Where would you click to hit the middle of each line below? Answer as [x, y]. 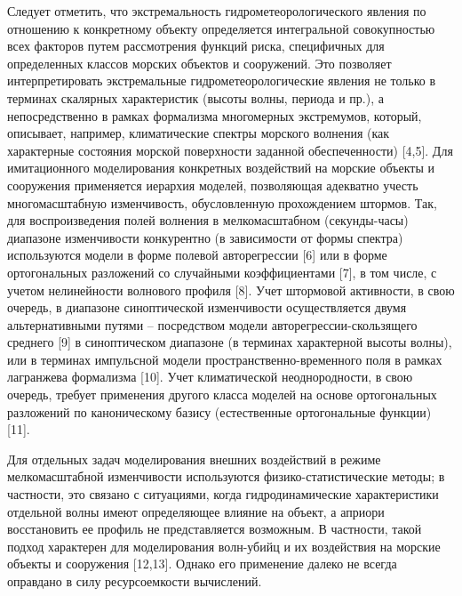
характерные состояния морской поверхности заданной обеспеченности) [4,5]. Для [230, 150]
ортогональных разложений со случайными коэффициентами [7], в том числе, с [222, 272]
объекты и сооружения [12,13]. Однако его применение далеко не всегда [202, 564]
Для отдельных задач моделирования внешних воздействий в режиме [194, 459]
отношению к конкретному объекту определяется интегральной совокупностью [221, 28]
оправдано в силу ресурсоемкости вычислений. [135, 581]
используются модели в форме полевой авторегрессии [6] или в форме [197, 255]
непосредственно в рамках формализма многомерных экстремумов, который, [215, 115]
